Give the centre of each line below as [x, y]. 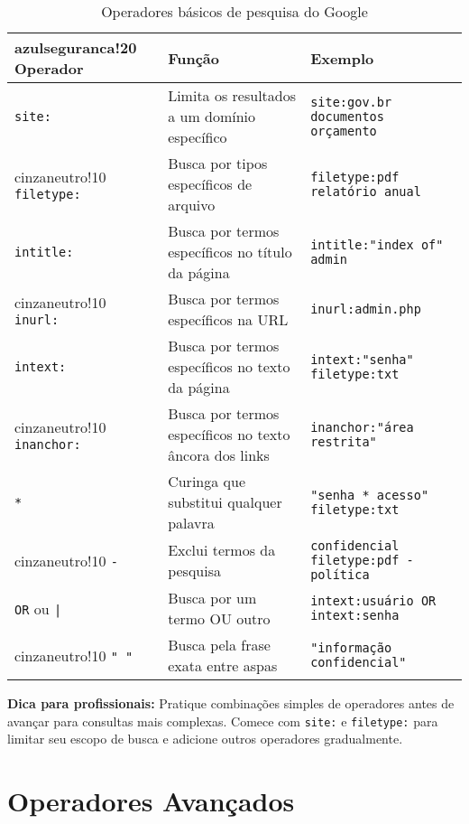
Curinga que [207, 481]
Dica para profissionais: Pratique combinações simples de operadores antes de [231, 703]
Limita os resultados [232, 95]
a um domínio [212, 116]
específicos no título [230, 252]
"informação [351, 648]
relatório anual [366, 191]
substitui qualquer [225, 502]
